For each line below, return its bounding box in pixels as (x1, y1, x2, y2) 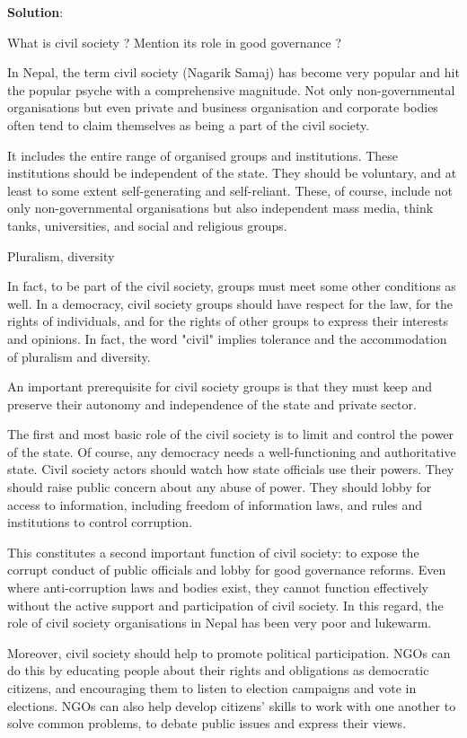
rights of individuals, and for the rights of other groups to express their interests (7, 312, 448, 330)
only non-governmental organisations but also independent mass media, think (7, 198, 434, 217)
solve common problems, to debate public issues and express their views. (7, 714, 407, 733)
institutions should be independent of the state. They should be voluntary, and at (7, 163, 457, 182)
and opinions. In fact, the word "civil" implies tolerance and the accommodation (7, 329, 447, 347)
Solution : (7, 3, 64, 21)
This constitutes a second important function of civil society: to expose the (7, 542, 419, 561)
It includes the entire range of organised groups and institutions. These (7, 145, 399, 164)
